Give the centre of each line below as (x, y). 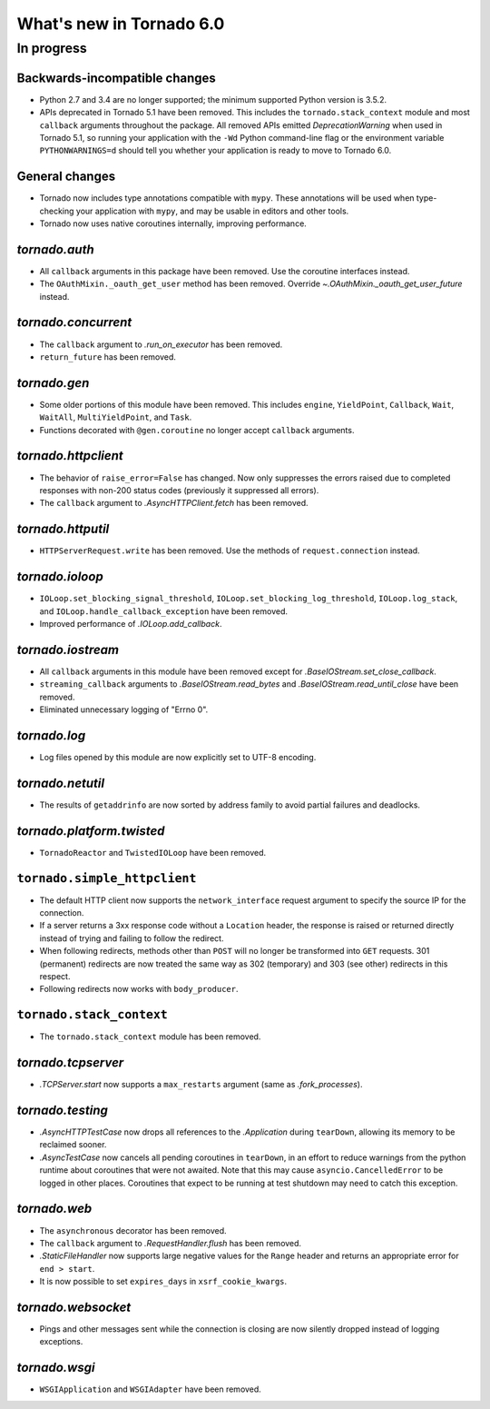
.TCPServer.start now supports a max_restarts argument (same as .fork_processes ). (201, 1085)
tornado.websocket (74, 1307)
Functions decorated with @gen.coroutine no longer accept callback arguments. (197, 430)
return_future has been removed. (108, 357)
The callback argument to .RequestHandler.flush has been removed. (171, 1243)
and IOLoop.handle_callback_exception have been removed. (163, 611)
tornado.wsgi (56, 1368)
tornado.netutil (60, 783)
